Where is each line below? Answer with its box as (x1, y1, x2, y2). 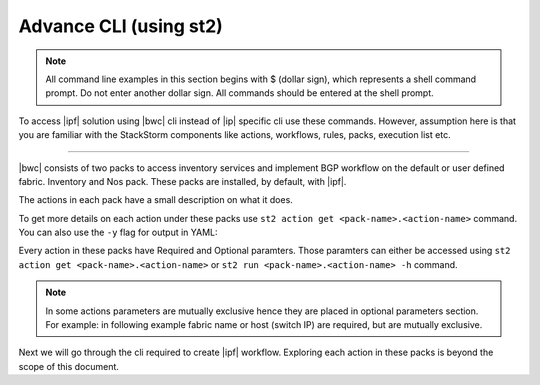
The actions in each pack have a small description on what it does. (18, 194, 294, 206)
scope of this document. (18, 360, 120, 372)
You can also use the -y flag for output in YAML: (18, 226, 219, 239)
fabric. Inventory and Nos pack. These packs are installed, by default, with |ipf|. (18, 175, 347, 187)
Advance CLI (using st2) (18, 15, 224, 37)
